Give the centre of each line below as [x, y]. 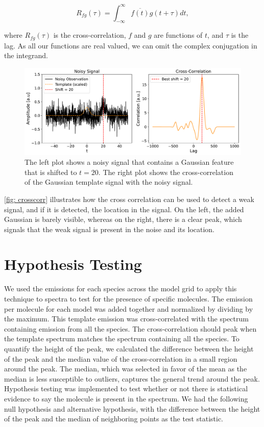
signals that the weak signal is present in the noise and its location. [110, 229]
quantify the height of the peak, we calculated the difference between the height [129, 348]
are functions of [178, 35]
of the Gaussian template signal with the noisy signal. [109, 182]
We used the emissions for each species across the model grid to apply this [121, 288]
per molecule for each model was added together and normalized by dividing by [129, 308]
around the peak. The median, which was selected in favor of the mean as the [126, 369]
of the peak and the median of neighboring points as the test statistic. [114, 419]
